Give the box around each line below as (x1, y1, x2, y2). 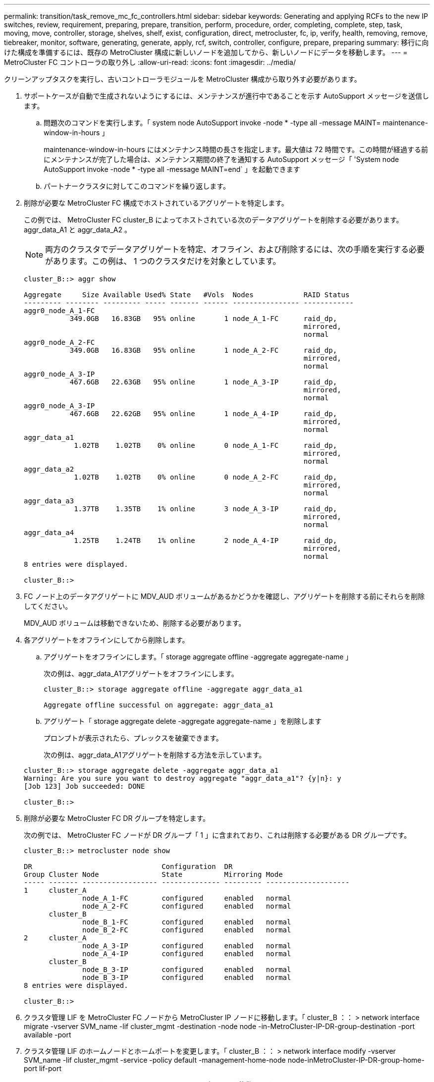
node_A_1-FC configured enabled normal (82, 894, 291, 902)
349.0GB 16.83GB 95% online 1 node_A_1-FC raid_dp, (69, 315, 337, 323)
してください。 (24, 602, 72, 610)
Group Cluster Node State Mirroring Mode (24, 870, 283, 878)
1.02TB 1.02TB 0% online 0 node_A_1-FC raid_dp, (74, 441, 337, 449)
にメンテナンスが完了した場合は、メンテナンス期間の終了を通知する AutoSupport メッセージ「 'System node (44, 155, 399, 163)
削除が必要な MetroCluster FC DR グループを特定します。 (24, 814, 210, 822)
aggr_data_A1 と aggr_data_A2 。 (24, 225, 131, 234)
